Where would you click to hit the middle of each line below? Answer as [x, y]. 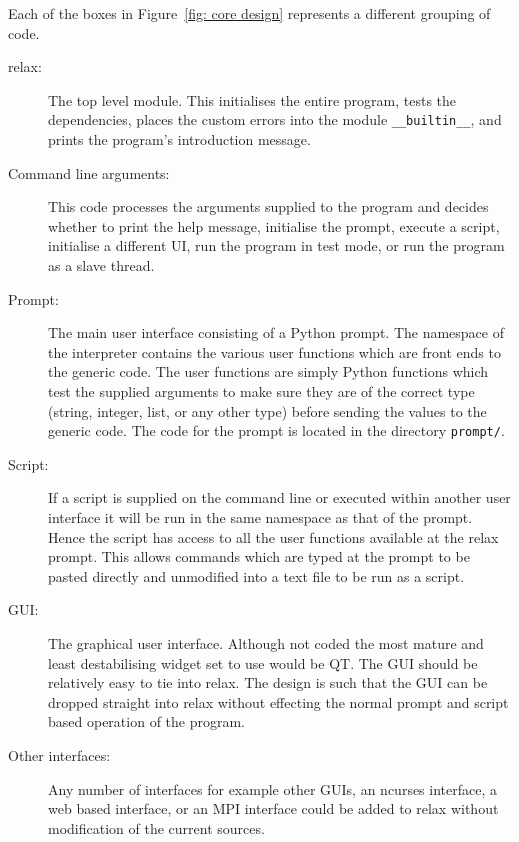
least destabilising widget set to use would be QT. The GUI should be [263, 662]
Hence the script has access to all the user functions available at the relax [273, 536]
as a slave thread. [101, 265]
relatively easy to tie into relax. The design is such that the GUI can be [268, 682]
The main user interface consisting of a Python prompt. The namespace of [276, 332]
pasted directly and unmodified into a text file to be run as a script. [256, 575]
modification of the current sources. [156, 827]
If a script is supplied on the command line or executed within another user [279, 497]
